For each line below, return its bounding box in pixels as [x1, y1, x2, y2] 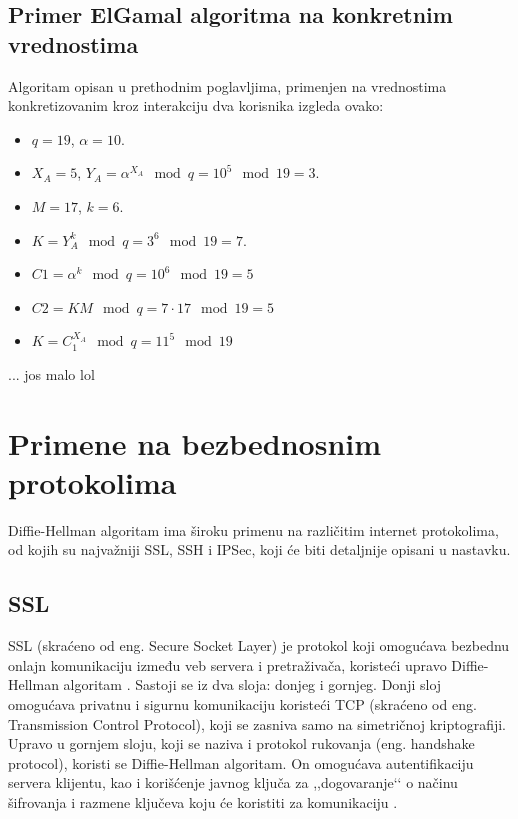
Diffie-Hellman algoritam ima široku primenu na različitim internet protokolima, [8, 519, 499, 540]
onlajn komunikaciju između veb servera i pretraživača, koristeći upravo [8, 654, 447, 675]
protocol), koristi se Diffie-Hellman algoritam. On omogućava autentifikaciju [8, 752, 474, 773]
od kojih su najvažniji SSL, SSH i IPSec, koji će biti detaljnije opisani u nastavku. [8, 539, 511, 560]
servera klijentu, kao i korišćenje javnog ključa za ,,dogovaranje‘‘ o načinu [8, 772, 458, 793]
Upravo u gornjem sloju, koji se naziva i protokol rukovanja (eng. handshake [8, 733, 475, 754]
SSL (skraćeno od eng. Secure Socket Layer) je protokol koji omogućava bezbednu [8, 635, 510, 656]
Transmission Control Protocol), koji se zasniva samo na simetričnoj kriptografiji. [8, 713, 506, 734]
